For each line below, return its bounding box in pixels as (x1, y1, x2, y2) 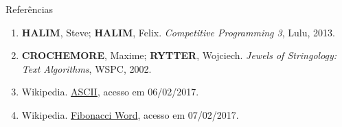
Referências (5, 2, 54, 16)
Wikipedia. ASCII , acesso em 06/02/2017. (21, 84, 199, 99)
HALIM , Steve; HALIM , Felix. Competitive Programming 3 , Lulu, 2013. (21, 25, 335, 39)
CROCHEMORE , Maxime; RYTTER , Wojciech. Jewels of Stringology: (21, 48, 337, 62)
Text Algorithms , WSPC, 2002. (21, 61, 152, 76)
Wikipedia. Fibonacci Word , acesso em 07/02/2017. (21, 107, 239, 122)
